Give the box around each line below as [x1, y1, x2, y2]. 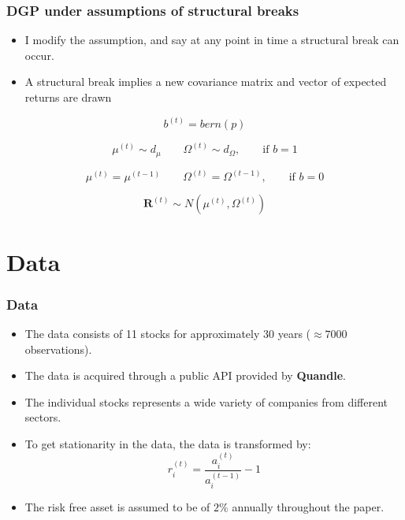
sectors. [24, 409, 61, 425]
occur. [24, 46, 54, 63]
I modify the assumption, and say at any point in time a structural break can [24, 32, 399, 48]
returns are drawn [24, 89, 112, 105]
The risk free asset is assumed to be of [24, 498, 210, 514]
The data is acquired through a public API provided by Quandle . [24, 367, 346, 384]
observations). [24, 340, 92, 357]
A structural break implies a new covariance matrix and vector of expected [24, 73, 387, 90]
